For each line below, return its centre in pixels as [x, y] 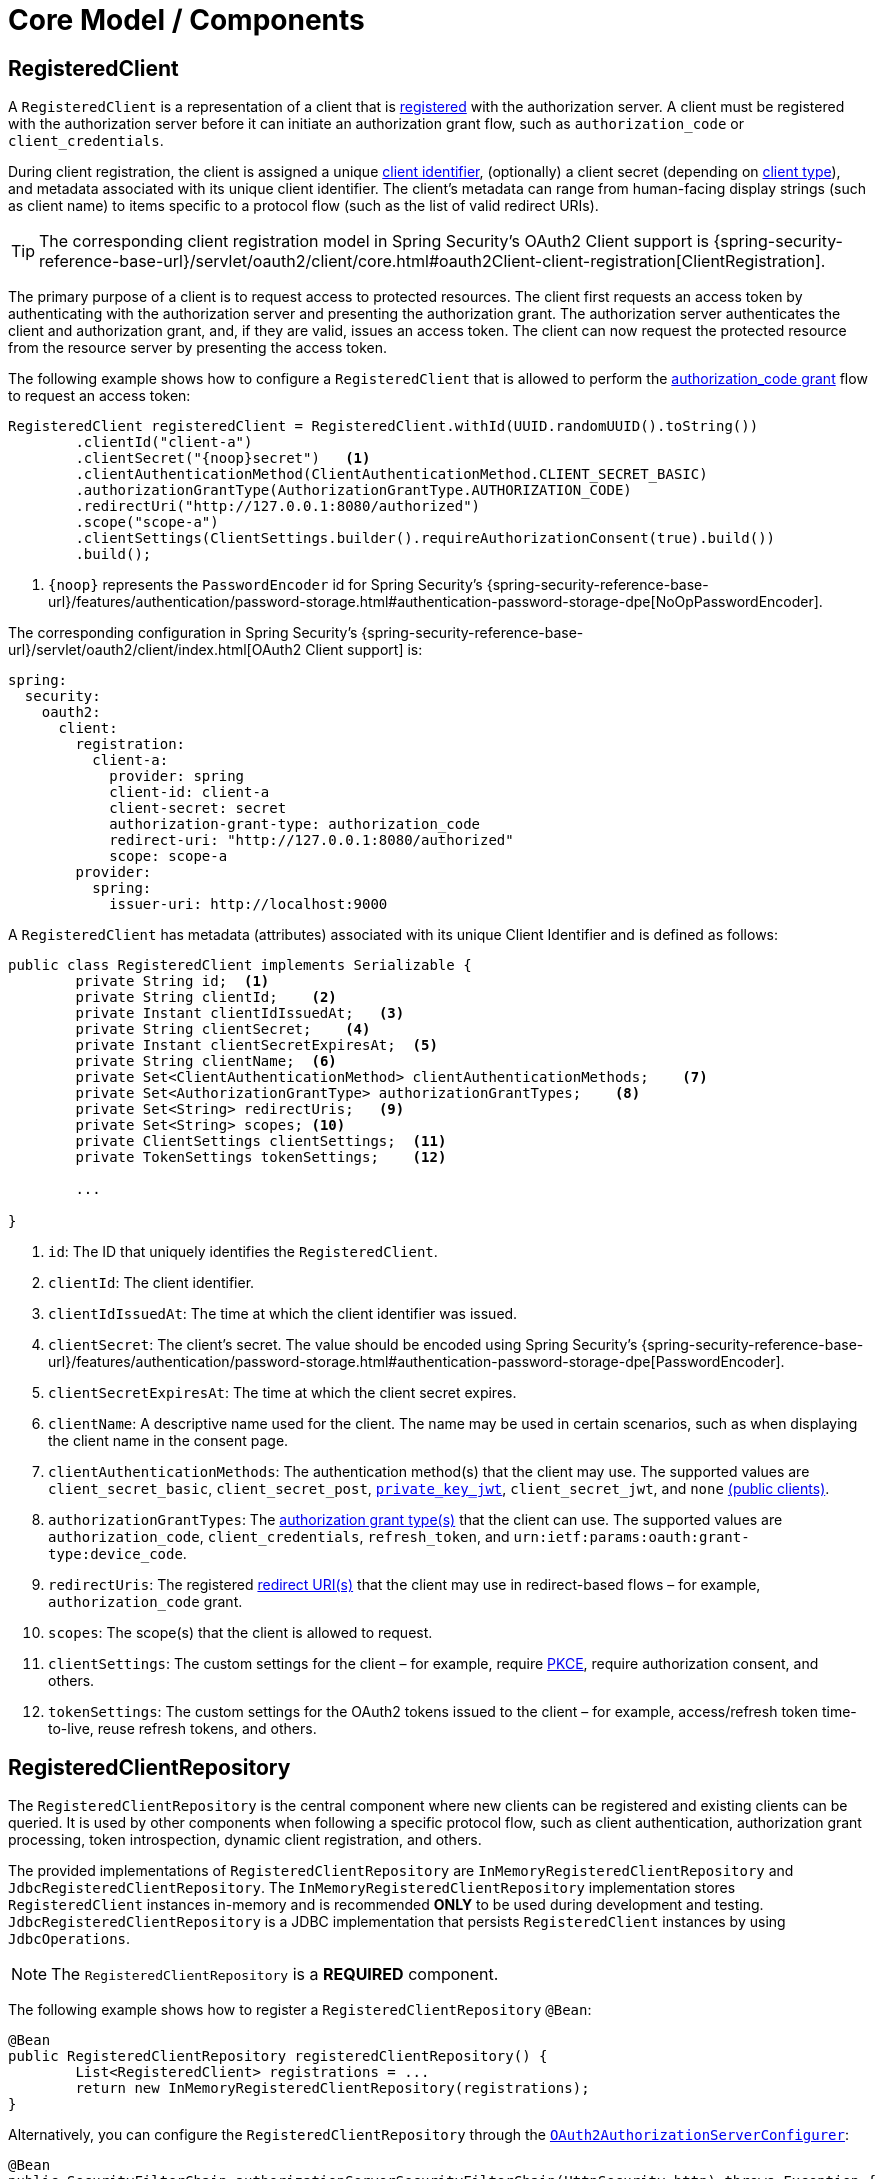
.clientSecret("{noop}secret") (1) [223, 458]
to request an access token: [99, 396]
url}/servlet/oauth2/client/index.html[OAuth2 [155, 650]
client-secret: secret [198, 808]
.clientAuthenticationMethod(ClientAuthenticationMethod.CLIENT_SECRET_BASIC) [391, 474]
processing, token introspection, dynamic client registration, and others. [245, 1840]
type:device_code [115, 1554]
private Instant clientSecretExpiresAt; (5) [256, 1045]
